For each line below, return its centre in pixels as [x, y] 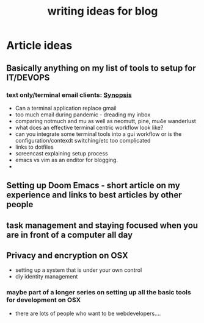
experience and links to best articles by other [94, 195]
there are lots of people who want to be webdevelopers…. [88, 313]
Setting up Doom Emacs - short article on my [93, 186]
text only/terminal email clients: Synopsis [69, 94]
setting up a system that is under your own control [78, 270]
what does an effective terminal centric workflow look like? [89, 127]
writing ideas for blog [103, 11]
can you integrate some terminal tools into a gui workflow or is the [98, 134]
